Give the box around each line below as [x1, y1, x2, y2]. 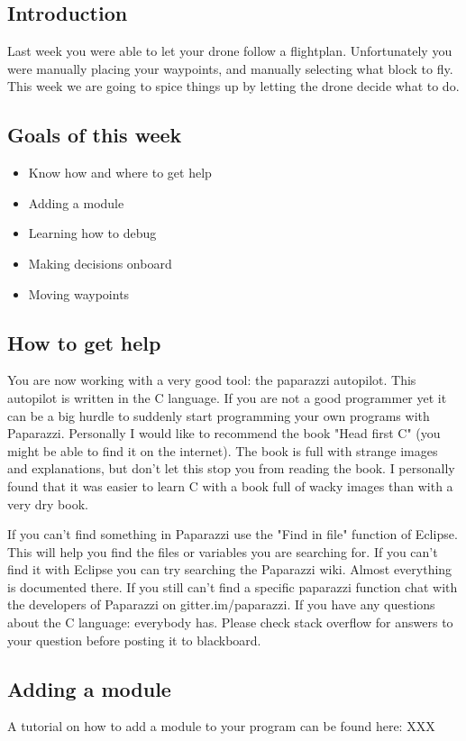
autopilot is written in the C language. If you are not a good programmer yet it [7, 388, 447, 407]
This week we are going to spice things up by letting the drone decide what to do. [7, 77, 460, 96]
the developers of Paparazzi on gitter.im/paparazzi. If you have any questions [7, 595, 435, 614]
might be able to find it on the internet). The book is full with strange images [7, 441, 438, 460]
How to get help [7, 328, 161, 356]
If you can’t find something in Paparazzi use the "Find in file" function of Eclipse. [7, 525, 458, 544]
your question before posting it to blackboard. [7, 630, 261, 649]
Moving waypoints [28, 284, 130, 303]
